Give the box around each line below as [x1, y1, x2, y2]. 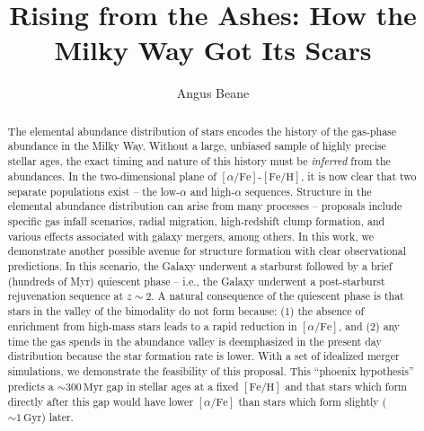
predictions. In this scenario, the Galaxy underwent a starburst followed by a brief [7, 258, 393, 273]
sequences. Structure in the [245, 183, 372, 198]
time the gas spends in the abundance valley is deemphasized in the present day [7, 333, 382, 348]
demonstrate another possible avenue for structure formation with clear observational [7, 243, 406, 259]
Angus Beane [176, 84, 250, 102]
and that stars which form [285, 378, 408, 393]
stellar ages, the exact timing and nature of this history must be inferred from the [7, 154, 391, 169]
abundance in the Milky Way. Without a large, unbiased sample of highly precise [7, 138, 386, 154]
